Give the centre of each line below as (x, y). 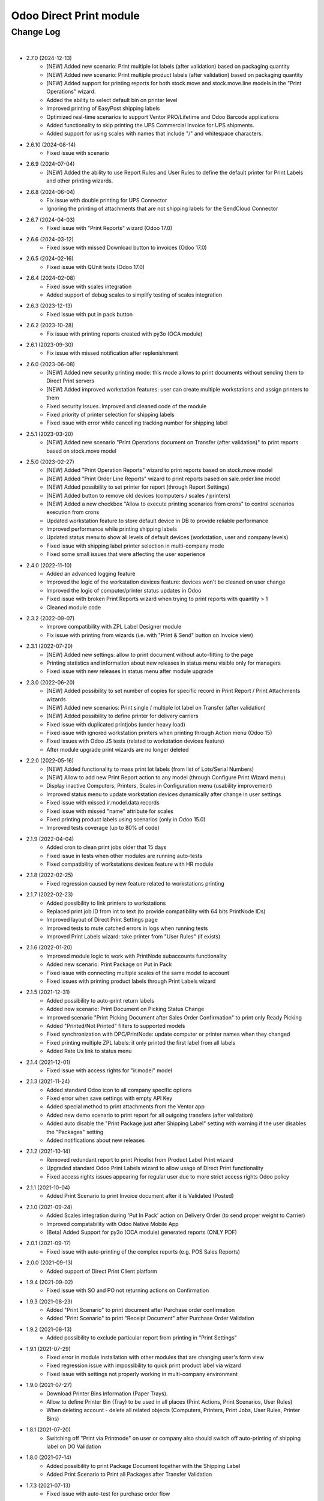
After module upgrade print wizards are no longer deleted (118, 749)
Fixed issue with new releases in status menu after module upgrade (130, 671)
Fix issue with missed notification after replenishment (112, 353)
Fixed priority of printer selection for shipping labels (111, 415)
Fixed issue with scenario (78, 153)
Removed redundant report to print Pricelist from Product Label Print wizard (140, 1159)
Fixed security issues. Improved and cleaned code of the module (127, 406)
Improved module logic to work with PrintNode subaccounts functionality (137, 956)
